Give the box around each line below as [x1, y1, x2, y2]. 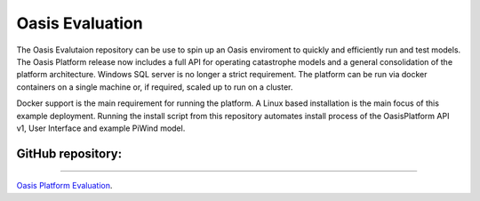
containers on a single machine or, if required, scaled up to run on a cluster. [16, 81, 293, 92]
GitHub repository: [16, 146, 123, 161]
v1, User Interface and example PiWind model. [16, 123, 186, 133]
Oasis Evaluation [16, 13, 143, 33]
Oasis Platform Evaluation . [16, 181, 113, 191]
